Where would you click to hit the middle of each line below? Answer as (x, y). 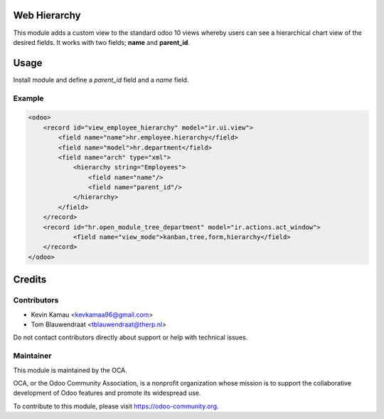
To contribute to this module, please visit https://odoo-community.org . (116, 406)
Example (28, 98)
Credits (30, 280)
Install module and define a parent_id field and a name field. (101, 80)
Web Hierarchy (47, 15)
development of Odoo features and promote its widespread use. (107, 393)
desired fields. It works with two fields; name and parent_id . (101, 42)
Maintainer (32, 356)
